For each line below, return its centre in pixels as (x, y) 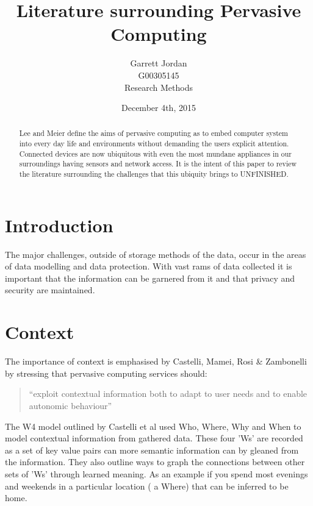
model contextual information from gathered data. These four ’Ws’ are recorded (154, 438)
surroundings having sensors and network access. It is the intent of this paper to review (158, 164)
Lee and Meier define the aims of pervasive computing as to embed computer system (153, 133)
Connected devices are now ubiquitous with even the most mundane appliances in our (156, 153)
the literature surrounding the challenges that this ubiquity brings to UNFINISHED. (154, 174)
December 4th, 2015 (159, 108)
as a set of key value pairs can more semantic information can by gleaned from (152, 450)
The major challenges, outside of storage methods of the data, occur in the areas (156, 254)
